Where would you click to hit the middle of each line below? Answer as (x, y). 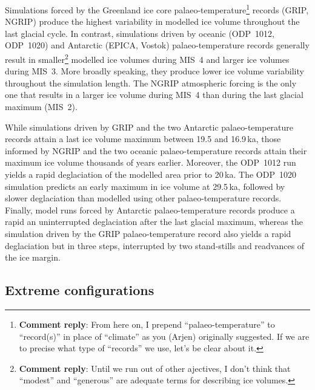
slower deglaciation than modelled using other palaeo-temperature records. (143, 198)
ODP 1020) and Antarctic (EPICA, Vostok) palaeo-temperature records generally (157, 45)
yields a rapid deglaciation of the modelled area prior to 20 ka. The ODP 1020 (151, 174)
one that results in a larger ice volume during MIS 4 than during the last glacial (154, 95)
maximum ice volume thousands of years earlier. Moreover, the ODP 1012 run (151, 162)
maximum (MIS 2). (41, 107)
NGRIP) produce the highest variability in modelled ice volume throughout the (152, 21)
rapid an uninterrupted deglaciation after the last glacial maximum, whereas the (154, 222)
